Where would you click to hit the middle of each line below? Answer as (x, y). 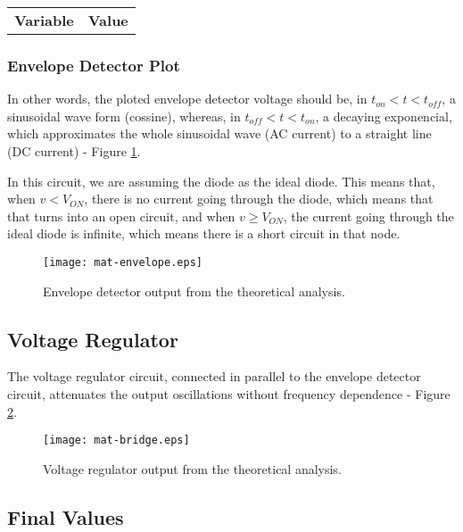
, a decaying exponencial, (384, 116)
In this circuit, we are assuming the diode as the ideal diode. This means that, (221, 181)
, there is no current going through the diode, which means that (259, 199)
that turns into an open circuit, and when (121, 216)
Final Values (66, 516)
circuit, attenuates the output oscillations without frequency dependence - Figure (229, 394)
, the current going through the (368, 216)
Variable (44, 20)
